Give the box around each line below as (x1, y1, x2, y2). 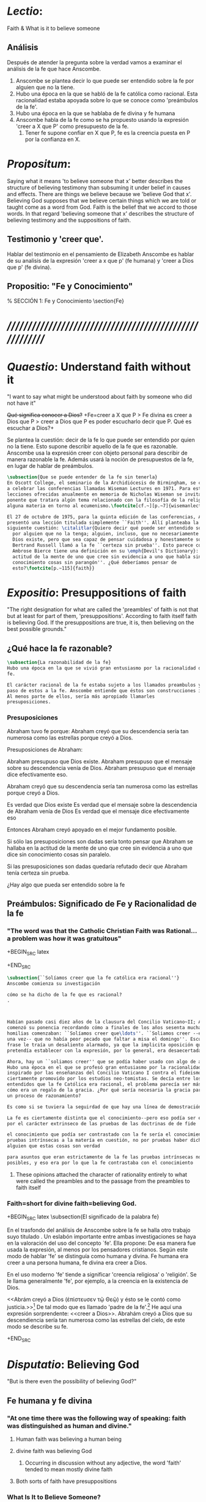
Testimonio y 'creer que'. (7, 234, 104, 244)
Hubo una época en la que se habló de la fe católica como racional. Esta (15, 90, 198, 97)
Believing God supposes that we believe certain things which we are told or (7, 197, 197, 204)
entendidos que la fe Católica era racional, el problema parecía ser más (7, 1081, 202, 1088)
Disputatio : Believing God (7, 1357, 139, 1372)
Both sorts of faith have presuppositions (15, 1477, 117, 1485)
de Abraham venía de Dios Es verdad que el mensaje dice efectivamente (7, 807, 189, 815)
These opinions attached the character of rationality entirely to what (15, 1171, 188, 1178)
